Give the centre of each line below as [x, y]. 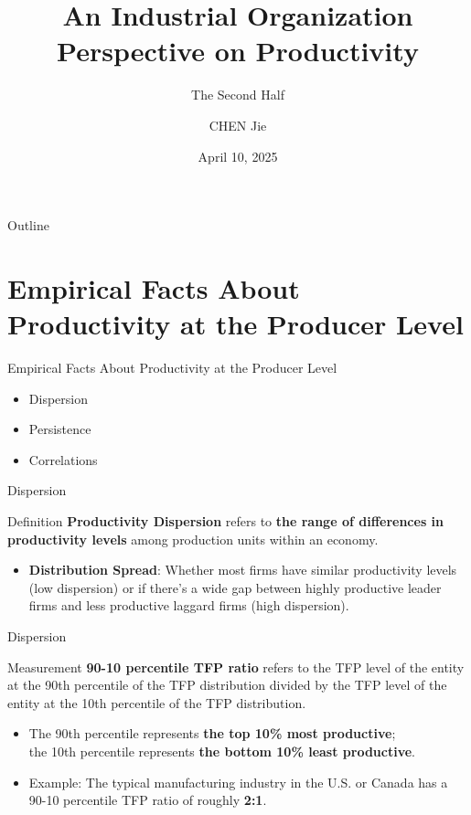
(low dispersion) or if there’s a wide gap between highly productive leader [235, 587]
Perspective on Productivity [238, 51]
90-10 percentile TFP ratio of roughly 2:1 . [148, 800]
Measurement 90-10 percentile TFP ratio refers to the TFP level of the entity [236, 667]
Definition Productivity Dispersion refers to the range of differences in [226, 520]
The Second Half [238, 95]
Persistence [60, 429]
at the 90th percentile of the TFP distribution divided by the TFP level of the [227, 685]
